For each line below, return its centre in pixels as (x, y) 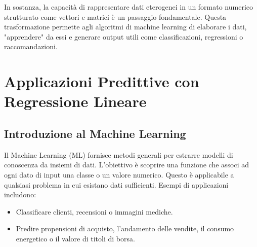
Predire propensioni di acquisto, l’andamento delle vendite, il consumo (125, 228)
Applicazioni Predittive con (102, 81)
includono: (20, 195)
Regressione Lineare (75, 101)
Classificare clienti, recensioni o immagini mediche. (94, 211)
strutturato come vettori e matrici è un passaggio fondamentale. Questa (115, 16)
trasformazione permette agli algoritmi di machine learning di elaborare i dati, (125, 27)
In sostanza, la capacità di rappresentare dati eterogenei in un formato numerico (129, 7)
